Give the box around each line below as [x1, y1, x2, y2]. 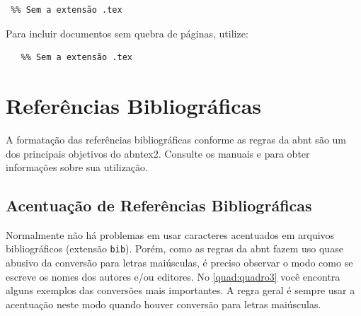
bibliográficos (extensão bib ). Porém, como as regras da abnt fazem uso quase [6, 241, 343, 256]
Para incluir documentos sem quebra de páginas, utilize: [6, 25, 248, 40]
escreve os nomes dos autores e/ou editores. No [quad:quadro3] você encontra [6, 269, 340, 283]
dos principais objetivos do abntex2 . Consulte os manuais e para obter [6, 146, 310, 160]
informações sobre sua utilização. [6, 160, 148, 175]
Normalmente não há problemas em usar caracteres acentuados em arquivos [6, 227, 335, 242]
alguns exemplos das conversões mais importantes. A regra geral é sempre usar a [6, 283, 355, 298]
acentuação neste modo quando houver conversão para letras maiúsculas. [6, 296, 321, 311]
